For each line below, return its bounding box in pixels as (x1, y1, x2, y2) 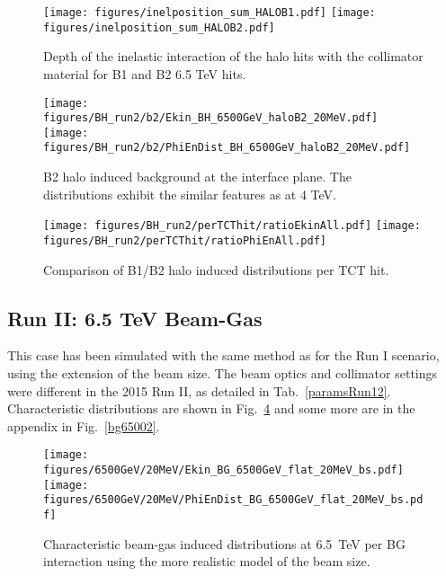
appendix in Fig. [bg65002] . (7, 416, 160, 435)
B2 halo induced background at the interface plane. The (43, 167, 352, 186)
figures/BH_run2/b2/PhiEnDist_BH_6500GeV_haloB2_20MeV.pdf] (43, 141, 411, 155)
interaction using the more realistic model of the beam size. (43, 552, 370, 571)
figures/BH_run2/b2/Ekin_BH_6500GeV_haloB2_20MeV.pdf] (43, 111, 379, 125)
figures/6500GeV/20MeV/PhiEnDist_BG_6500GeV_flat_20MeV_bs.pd (43, 493, 424, 507)
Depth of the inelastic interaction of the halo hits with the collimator (43, 47, 424, 66)
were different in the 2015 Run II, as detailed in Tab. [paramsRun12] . (7, 381, 391, 400)
